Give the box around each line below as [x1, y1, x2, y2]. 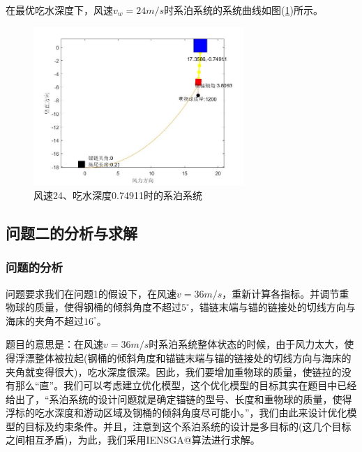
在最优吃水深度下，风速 [6, 3, 113, 17]
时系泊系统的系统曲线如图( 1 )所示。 [164, 3, 324, 17]
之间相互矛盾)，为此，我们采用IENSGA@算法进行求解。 [6, 432, 260, 447]
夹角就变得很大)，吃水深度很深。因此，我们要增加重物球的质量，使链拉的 [6, 364, 342, 379]
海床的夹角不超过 [6, 313, 84, 328]
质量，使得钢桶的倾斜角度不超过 [34, 300, 181, 314]
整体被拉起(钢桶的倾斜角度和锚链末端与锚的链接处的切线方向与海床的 [34, 350, 352, 365]
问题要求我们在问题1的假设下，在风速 [6, 286, 176, 300]
